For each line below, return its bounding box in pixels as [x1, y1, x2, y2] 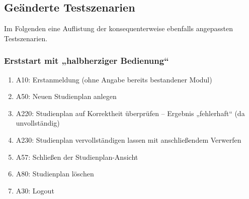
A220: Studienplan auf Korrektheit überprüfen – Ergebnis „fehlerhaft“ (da [16, 108, 245, 118]
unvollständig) [16, 118, 60, 128]
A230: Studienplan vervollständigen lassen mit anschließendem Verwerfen [16, 134, 241, 145]
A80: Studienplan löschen [16, 168, 94, 179]
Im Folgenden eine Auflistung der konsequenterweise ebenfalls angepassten [4, 23, 233, 34]
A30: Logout [16, 185, 54, 195]
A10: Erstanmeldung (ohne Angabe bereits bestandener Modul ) [16, 74, 212, 84]
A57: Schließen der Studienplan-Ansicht [16, 151, 138, 162]
